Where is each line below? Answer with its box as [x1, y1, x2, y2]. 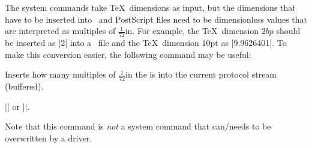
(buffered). [5, 80, 44, 92]
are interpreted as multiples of [5, 24, 116, 37]
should [276, 24, 301, 37]
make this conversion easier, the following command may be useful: [5, 48, 251, 60]
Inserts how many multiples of [5, 68, 116, 81]
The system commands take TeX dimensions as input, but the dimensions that [5, 1, 296, 13]
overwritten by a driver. [5, 131, 92, 144]
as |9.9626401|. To [221, 36, 287, 49]
